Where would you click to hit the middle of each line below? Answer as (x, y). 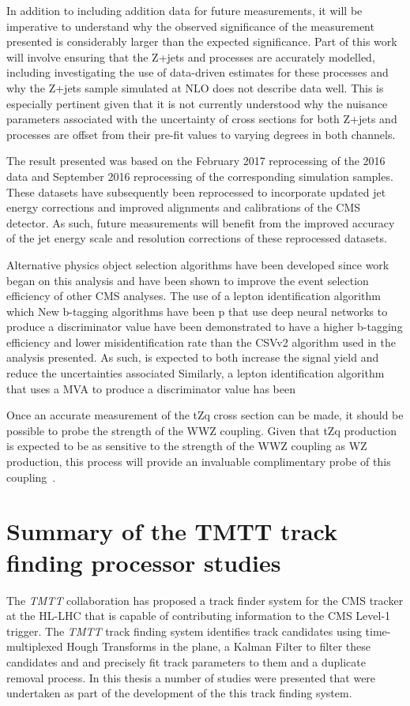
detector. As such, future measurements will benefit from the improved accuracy (201, 222)
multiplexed (35, 646)
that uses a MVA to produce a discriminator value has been (151, 388)
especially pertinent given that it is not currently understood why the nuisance (197, 103)
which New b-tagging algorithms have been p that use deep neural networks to (197, 311)
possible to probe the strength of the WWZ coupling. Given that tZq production (202, 430)
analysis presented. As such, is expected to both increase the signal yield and (193, 357)
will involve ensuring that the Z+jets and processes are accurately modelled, (191, 56)
